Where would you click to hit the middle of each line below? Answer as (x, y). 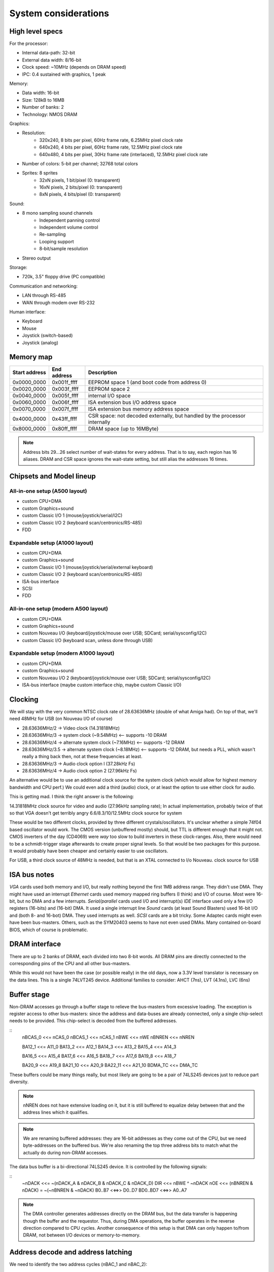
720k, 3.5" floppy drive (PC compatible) (64, 277)
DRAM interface (35, 944)
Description (102, 372)
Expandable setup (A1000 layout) (52, 543)
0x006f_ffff (65, 402)
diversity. (19, 1082)
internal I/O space (109, 396)
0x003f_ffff (65, 389)
